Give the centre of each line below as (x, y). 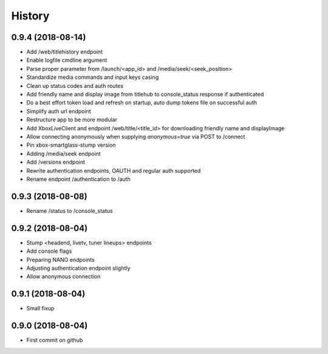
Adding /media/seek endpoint (63, 153)
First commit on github (55, 340)
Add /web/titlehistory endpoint (65, 52)
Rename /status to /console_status (70, 211)
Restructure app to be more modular (72, 120)
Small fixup (40, 309)
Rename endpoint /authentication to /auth (78, 179)
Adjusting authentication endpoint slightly (78, 268)
